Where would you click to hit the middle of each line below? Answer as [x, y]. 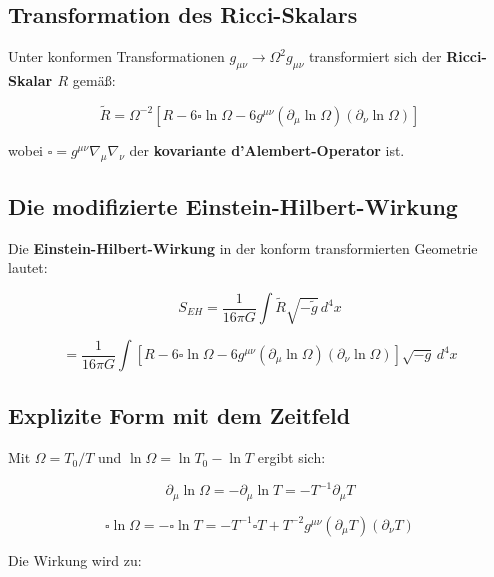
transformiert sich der [375, 56]
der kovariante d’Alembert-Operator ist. [267, 149]
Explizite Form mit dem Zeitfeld [179, 415]
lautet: [28, 267]
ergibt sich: [291, 457]
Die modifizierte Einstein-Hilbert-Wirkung [233, 206]
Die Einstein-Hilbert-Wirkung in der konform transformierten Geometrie [243, 247]
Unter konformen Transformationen [116, 56]
